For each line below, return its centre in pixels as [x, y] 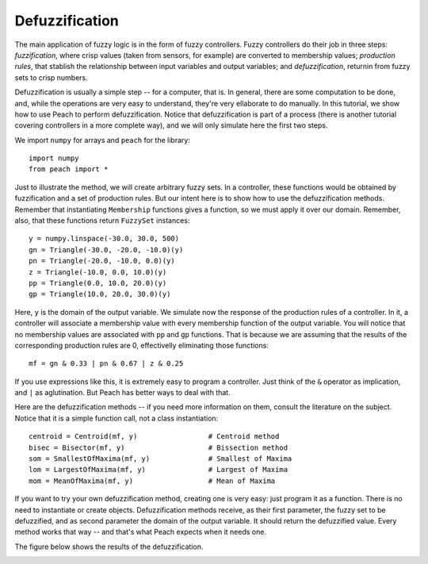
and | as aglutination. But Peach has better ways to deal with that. [122, 393]
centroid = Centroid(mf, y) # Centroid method [154, 437]
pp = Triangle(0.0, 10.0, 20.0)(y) [98, 283]
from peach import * [69, 169]
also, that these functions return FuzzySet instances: [102, 221]
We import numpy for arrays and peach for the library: [102, 140]
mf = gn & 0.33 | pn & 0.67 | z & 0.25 [106, 364]
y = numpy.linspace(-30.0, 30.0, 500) [104, 239]
